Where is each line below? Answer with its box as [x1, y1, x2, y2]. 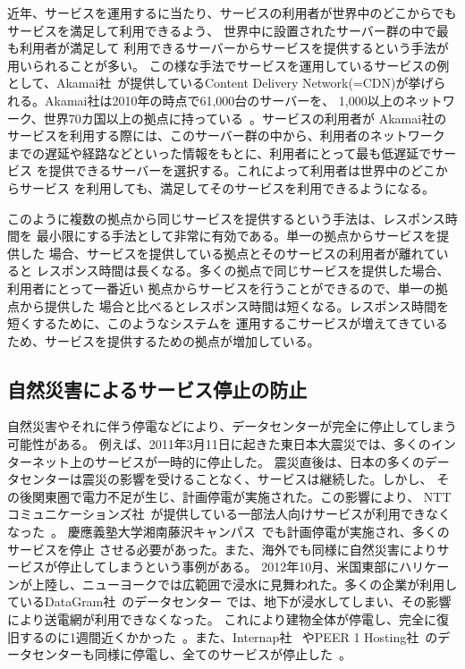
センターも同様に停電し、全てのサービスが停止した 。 [31, 645, 351, 664]
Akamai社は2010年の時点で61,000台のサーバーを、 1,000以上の [44, 90, 405, 109]
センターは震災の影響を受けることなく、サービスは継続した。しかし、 [19, 470, 433, 488]
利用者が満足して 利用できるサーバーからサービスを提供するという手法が [19, 38, 449, 57]
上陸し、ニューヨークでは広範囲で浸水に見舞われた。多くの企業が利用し [31, 574, 458, 593]
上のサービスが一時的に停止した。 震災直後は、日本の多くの [69, 452, 425, 470]
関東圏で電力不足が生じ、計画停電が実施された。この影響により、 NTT [31, 487, 452, 505]
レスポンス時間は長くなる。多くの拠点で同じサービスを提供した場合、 [36, 261, 450, 280]
